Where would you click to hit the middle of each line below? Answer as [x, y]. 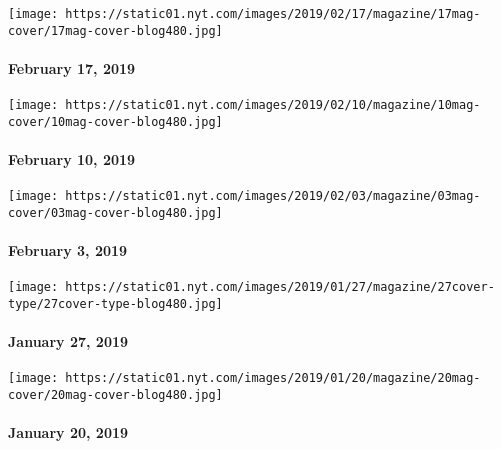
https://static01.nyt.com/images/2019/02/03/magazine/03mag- [273, 196]
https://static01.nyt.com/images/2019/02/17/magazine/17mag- [273, 14]
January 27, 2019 [68, 341]
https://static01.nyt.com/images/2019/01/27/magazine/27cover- [280, 287]
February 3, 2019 [68, 250]
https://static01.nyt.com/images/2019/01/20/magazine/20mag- [273, 378]
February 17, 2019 [72, 67]
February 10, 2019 [72, 159]
